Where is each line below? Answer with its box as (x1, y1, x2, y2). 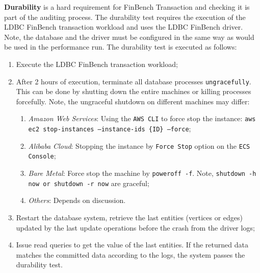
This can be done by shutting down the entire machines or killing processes (16, 86, 251, 97)
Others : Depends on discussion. (28, 195, 126, 206)
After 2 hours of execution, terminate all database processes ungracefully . (16, 76, 251, 86)
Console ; (28, 150, 56, 161)
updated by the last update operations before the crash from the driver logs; (16, 222, 255, 233)
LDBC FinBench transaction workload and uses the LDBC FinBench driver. (4, 21, 243, 32)
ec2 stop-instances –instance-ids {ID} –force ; (28, 123, 191, 134)
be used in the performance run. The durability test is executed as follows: (4, 41, 237, 52)
